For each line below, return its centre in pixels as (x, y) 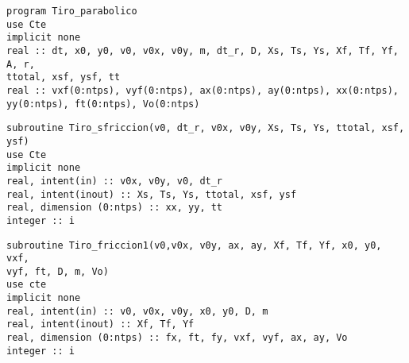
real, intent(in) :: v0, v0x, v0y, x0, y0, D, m (137, 311)
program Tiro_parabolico (72, 11)
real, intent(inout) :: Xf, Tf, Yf (100, 324)
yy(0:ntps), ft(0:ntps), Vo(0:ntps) (103, 104)
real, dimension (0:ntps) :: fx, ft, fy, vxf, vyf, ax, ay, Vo (177, 338)
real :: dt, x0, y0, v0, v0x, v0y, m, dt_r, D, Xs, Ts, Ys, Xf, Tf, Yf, (203, 50)
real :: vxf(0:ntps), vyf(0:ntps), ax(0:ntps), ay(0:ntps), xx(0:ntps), (203, 90)
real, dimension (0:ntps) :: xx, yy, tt (115, 208)
